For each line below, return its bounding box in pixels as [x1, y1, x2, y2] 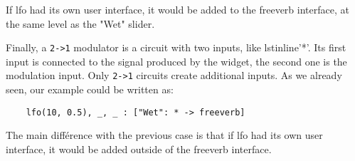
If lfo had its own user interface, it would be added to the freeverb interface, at [6, 2, 349, 16]
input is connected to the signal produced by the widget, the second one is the [6, 53, 347, 68]
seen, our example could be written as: [6, 82, 174, 97]
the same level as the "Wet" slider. [6, 16, 155, 31]
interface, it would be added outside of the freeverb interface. [6, 141, 272, 156]
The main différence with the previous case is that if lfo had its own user [6, 128, 323, 142]
